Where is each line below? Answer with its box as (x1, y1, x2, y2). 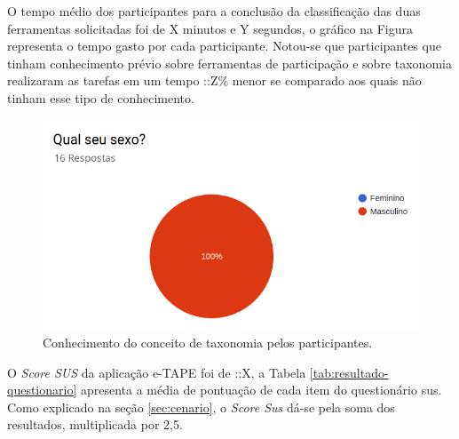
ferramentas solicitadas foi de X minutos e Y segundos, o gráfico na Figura (7, 19, 413, 37)
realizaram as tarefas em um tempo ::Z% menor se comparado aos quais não (7, 71, 422, 90)
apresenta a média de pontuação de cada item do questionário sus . (80, 380, 442, 399)
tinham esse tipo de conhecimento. (7, 88, 194, 107)
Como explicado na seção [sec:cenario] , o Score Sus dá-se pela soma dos (7, 397, 395, 416)
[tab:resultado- (309, 363, 389, 381)
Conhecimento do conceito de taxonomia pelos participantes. (43, 333, 373, 352)
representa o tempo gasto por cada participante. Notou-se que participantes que (7, 36, 441, 55)
